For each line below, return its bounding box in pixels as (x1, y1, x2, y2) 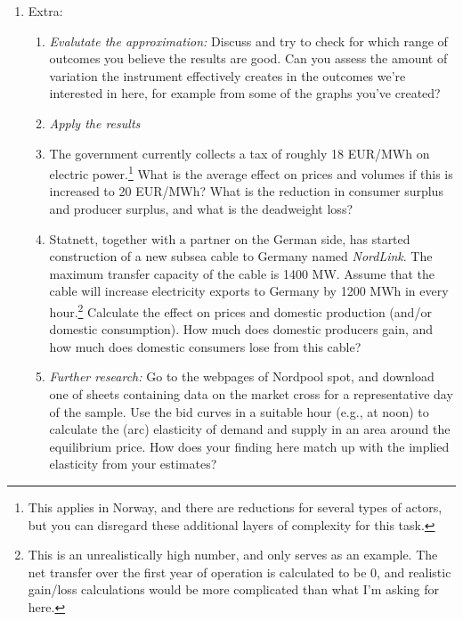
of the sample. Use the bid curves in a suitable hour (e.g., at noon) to (49, 402, 429, 421)
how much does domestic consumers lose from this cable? (49, 337, 361, 355)
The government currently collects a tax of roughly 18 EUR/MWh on (49, 143, 430, 162)
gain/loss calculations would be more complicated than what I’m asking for (28, 580, 440, 599)
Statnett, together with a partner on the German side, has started (49, 229, 410, 248)
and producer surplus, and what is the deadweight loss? (49, 200, 353, 217)
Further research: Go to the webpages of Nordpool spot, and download (49, 367, 435, 386)
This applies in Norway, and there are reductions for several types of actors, (28, 497, 443, 516)
